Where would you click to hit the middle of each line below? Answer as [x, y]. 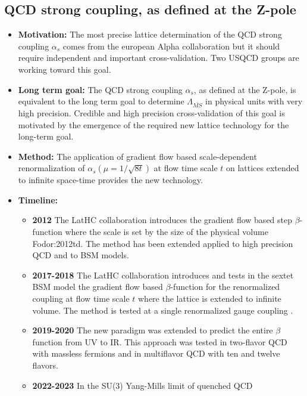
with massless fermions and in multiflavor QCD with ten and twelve [156, 353]
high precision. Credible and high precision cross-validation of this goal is [151, 112]
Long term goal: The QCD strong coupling [100, 89]
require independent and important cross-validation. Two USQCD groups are [159, 58]
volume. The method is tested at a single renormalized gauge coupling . [163, 310]
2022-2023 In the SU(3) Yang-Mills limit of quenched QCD [142, 385]
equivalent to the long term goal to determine [101, 101]
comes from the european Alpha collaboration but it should [171, 46]
